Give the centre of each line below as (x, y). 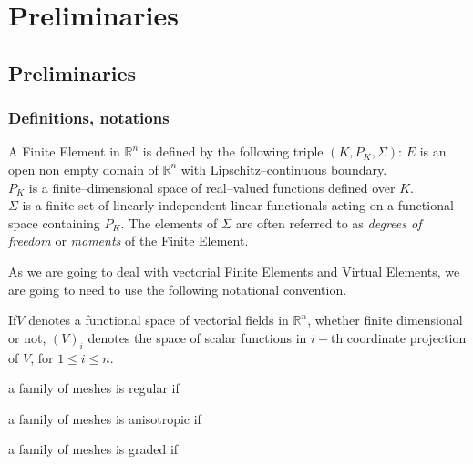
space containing (54, 222)
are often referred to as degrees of (329, 222)
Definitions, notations (89, 118)
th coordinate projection (398, 337)
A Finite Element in (64, 151)
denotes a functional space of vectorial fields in (159, 320)
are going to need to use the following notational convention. (178, 289)
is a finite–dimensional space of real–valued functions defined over (212, 187)
